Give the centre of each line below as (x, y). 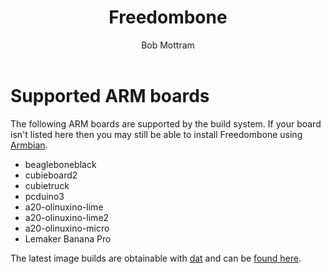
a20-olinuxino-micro (67, 228)
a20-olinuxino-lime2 (67, 217)
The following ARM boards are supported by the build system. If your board (166, 123)
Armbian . (29, 145)
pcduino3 (44, 196)
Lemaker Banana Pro (68, 238)
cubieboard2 (51, 175)
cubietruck (47, 185)
